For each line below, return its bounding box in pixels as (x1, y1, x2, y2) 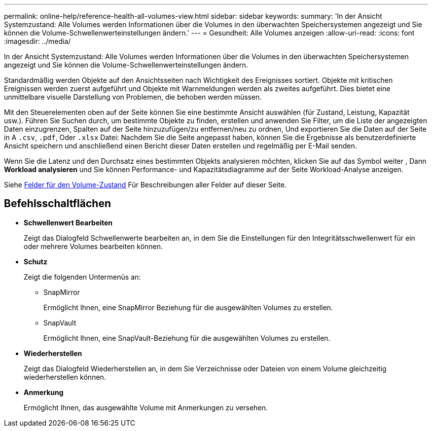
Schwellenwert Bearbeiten (24, 218, 113, 227)
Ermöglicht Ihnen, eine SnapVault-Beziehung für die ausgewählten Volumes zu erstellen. (43, 333, 330, 342)
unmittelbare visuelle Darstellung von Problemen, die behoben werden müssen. (4, 93, 262, 101)
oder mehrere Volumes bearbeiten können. (24, 242, 163, 251)
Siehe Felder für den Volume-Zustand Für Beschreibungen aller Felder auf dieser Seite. (4, 180, 287, 189)
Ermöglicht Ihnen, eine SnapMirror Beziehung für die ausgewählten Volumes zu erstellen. (43, 303, 333, 312)
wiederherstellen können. (24, 372, 106, 381)
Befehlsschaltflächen (4, 197, 111, 210)
